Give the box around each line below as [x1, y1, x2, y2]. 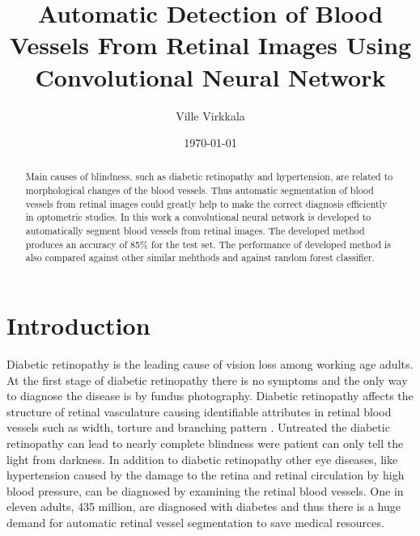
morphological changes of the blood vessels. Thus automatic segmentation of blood [25, 184, 374, 197]
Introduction [6, 309, 151, 342]
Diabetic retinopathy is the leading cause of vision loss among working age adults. [6, 356, 414, 373]
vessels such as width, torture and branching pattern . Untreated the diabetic [6, 419, 390, 436]
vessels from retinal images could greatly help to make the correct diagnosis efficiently [25, 196, 388, 210]
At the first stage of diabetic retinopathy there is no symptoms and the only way [6, 371, 408, 388]
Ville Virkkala [176, 107, 245, 124]
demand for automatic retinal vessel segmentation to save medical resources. [6, 513, 384, 530]
